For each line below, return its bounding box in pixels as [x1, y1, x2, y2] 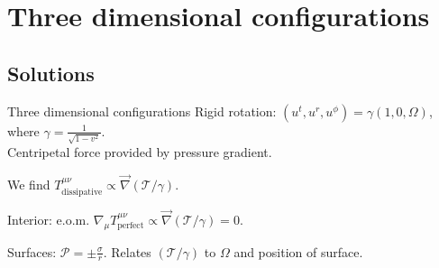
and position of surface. [233, 242, 363, 261]
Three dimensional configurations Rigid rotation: [7, 101, 277, 120]
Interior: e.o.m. [7, 209, 90, 228]
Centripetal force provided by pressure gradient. [7, 143, 272, 162]
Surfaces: [7, 242, 57, 261]
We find [7, 175, 50, 194]
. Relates [103, 242, 151, 261]
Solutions [7, 59, 95, 87]
